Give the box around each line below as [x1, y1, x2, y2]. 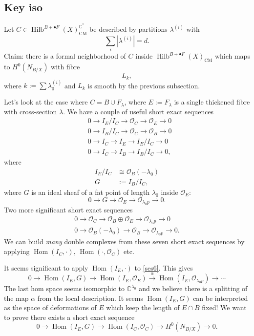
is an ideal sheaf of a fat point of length [31, 187, 150, 197]
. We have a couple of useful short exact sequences [63, 106, 214, 116]
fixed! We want [202, 302, 247, 313]
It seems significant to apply [4, 262, 88, 273]
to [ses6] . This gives [134, 262, 193, 273]
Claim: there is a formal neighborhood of [4, 51, 126, 61]
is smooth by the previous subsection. [87, 80, 200, 90]
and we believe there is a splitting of [139, 283, 248, 294]
